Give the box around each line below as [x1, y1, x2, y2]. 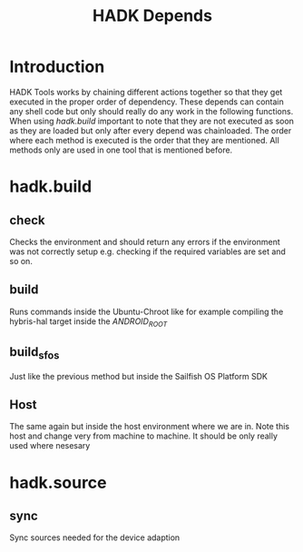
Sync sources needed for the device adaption [9, 532, 181, 543]
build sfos [9, 344, 60, 362]
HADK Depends [92, 5, 213, 26]
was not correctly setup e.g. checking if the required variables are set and [9, 246, 286, 257]
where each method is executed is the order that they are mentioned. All [9, 134, 279, 145]
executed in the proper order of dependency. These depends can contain [9, 96, 284, 107]
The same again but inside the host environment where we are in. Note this [9, 421, 290, 432]
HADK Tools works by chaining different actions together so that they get [9, 86, 283, 97]
